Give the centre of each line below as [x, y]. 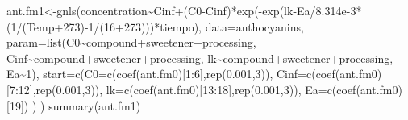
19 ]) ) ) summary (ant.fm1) [75, 105]
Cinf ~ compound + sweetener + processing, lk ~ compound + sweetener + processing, [200, 58]
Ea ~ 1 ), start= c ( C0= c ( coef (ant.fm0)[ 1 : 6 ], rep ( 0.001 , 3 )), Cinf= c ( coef [171, 74]
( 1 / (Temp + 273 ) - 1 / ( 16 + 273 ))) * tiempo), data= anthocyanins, [155, 26]
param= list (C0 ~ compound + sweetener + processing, [131, 42]
